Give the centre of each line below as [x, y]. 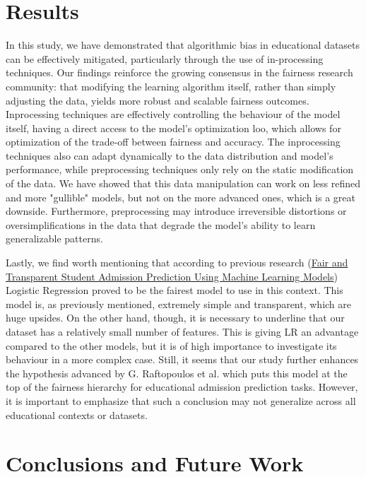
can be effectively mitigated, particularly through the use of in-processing [165, 58]
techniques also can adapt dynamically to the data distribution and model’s [170, 155]
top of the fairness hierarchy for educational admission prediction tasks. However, [182, 387]
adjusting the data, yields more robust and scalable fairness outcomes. [158, 100]
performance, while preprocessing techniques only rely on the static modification [180, 169]
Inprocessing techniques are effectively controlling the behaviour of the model [173, 114]
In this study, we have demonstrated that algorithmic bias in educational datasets [183, 45]
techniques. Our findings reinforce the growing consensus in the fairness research [179, 72]
